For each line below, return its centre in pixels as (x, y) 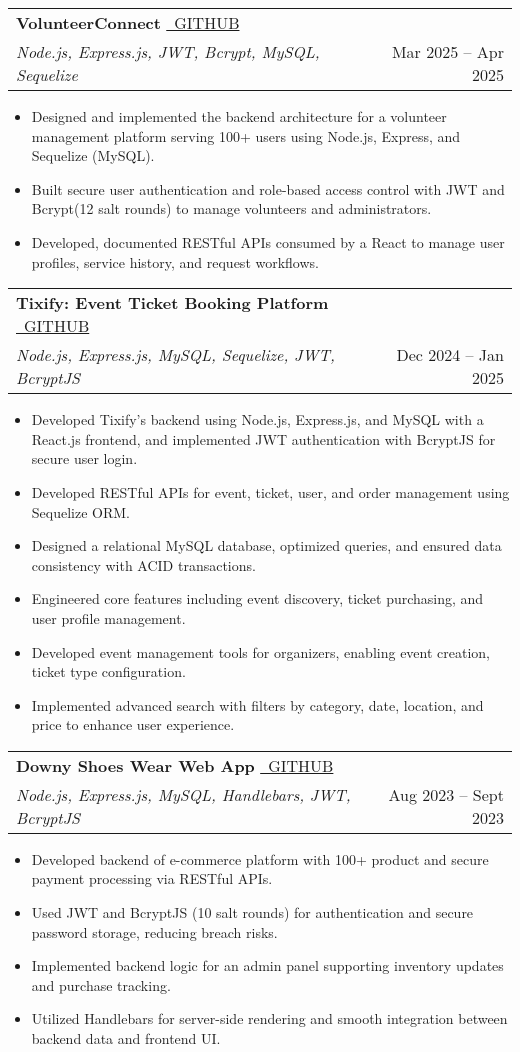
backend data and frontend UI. (126, 1038)
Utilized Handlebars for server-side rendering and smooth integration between (269, 1018)
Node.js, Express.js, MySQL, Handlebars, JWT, (183, 794)
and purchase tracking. (101, 984)
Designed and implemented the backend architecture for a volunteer (239, 116)
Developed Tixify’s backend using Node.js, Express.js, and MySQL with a (257, 419)
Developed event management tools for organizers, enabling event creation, (261, 651)
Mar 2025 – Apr (447, 51)
